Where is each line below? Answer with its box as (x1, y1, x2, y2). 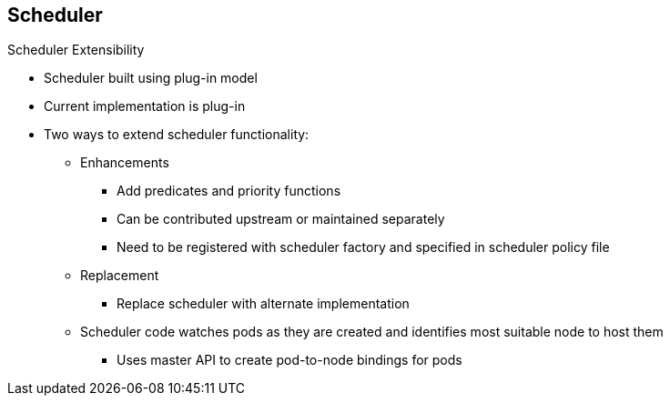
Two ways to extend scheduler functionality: (44, 126, 310, 143)
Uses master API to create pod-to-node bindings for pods (117, 352, 462, 368)
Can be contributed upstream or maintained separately (117, 211, 445, 227)
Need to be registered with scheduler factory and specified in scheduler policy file (117, 239, 610, 256)
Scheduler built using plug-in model (44, 70, 258, 86)
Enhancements (80, 155, 169, 171)
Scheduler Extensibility (7, 42, 145, 58)
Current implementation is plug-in (44, 98, 246, 115)
